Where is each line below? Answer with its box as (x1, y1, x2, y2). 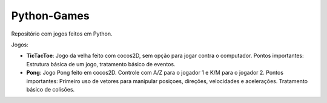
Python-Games (11, 9, 90, 22)
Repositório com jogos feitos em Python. (11, 30, 113, 37)
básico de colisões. (26, 86, 75, 93)
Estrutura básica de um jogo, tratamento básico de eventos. (26, 60, 176, 67)
